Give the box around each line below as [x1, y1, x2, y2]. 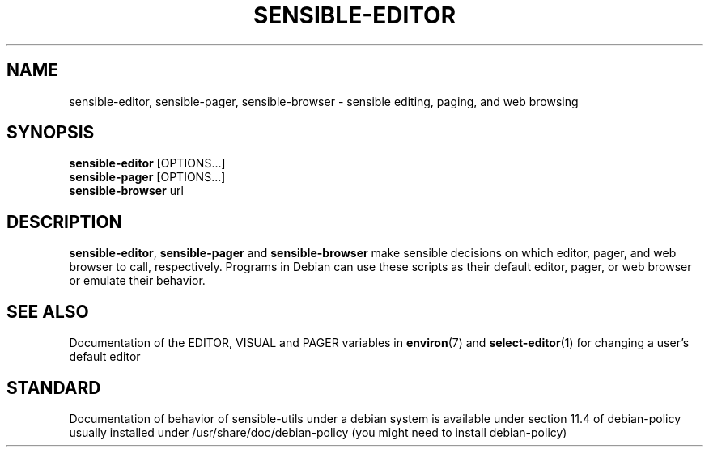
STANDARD [6, 377, 101, 398]
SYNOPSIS [6, 122, 95, 143]
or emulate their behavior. [69, 273, 206, 288]
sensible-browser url [69, 184, 184, 198]
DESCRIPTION [6, 211, 122, 232]
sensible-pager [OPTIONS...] [69, 170, 226, 184]
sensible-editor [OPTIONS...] [69, 156, 226, 171]
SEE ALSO [6, 301, 89, 322]
